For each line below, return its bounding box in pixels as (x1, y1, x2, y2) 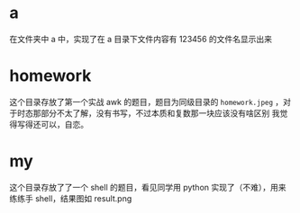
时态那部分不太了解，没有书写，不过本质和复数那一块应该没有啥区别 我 (16, 107, 280, 119)
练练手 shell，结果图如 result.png (9, 192, 132, 204)
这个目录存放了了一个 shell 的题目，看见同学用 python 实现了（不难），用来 (9, 182, 286, 192)
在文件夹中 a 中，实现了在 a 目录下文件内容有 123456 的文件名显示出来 (9, 33, 273, 44)
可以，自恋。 (40, 119, 88, 129)
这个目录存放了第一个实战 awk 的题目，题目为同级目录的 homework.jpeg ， (9, 96, 284, 107)
